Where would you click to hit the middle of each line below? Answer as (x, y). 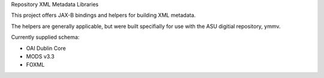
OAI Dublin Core (46, 48)
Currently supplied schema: (45, 37)
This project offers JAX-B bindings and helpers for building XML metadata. (103, 15)
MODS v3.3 (40, 56)
